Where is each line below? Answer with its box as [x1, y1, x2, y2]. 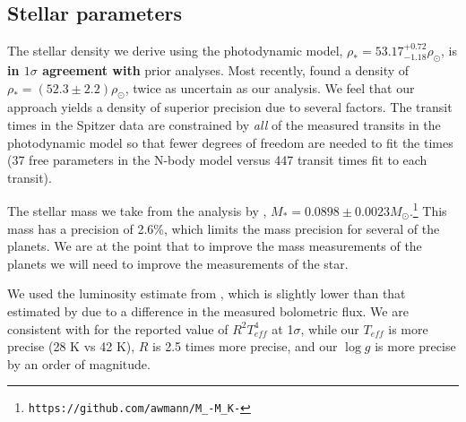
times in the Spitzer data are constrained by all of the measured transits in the [7, 115, 441, 133]
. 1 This [409, 199, 447, 220]
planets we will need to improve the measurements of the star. [7, 254, 349, 272]
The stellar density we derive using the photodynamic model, [7, 41, 343, 60]
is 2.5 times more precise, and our [152, 337, 338, 356]
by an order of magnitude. [7, 354, 151, 373]
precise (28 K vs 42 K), [7, 337, 135, 356]
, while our [300, 319, 359, 338]
